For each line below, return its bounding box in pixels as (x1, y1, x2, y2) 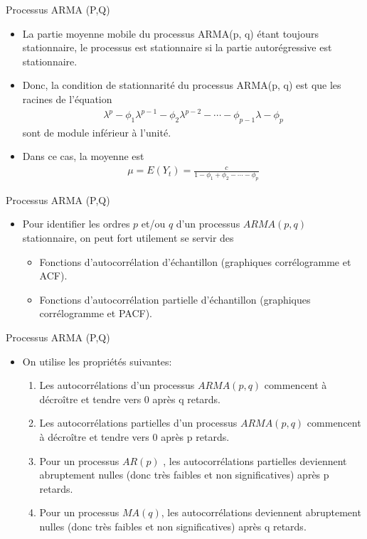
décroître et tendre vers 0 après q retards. (39, 391, 221, 406)
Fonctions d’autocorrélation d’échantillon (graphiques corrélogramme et (39, 254, 351, 269)
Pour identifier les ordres (22, 216, 130, 231)
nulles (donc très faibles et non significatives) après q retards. (39, 518, 307, 533)
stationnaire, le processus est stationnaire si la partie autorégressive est (22, 40, 332, 55)
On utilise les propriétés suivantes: (22, 353, 172, 368)
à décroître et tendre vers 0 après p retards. (39, 429, 230, 444)
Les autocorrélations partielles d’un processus (39, 415, 238, 430)
